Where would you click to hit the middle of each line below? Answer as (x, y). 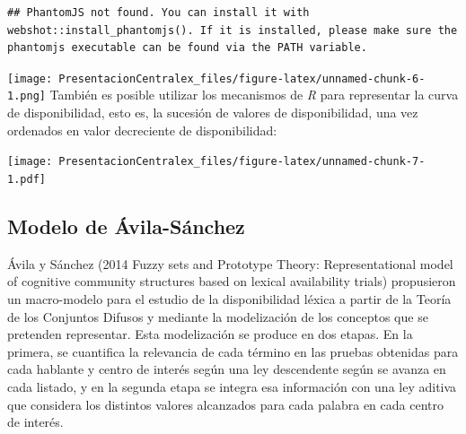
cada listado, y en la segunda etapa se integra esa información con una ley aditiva (232, 386)
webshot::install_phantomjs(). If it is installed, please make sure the (233, 30)
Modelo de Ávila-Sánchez (126, 226)
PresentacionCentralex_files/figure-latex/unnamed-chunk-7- (242, 162)
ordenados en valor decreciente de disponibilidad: (142, 130)
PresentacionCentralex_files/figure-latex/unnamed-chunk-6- (242, 78)
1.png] (26, 96)
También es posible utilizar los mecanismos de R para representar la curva (254, 95)
